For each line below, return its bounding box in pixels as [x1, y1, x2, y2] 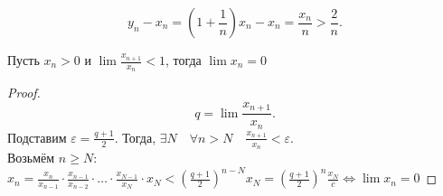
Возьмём [7, 148, 55, 166]
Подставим [7, 127, 67, 146]
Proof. [7, 83, 41, 102]
